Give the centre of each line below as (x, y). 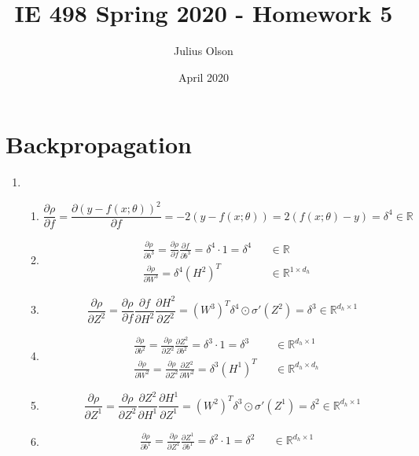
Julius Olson (204, 51)
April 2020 (204, 77)
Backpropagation (99, 144)
